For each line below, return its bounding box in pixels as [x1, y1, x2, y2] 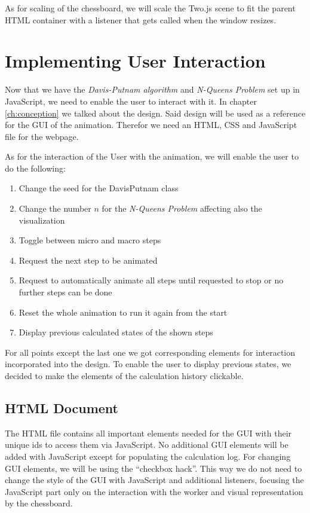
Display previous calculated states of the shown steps [19, 326, 213, 338]
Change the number [19, 202, 91, 215]
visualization [19, 213, 65, 226]
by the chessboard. [5, 497, 73, 509]
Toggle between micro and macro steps [19, 234, 161, 246]
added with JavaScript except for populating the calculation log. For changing [5, 450, 291, 462]
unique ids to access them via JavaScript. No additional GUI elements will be [5, 438, 288, 451]
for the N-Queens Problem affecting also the [102, 202, 262, 215]
